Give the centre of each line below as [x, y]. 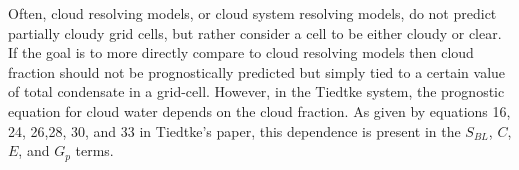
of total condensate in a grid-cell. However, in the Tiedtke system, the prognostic [256, 91]
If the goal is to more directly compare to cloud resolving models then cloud [241, 52]
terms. [94, 150]
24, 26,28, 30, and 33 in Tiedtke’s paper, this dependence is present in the [234, 130]
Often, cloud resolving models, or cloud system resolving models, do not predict [252, 13]
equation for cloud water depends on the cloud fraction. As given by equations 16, [259, 110]
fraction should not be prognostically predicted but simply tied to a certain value [257, 71]
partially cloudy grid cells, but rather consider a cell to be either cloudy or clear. [255, 32]
